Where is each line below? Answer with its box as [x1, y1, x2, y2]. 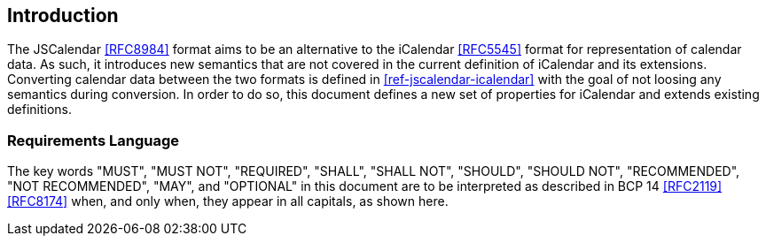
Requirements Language [7, 131, 180, 149]
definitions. [7, 102, 73, 118]
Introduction [7, 4, 119, 27]
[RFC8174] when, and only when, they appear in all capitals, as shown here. [7, 194, 449, 209]
